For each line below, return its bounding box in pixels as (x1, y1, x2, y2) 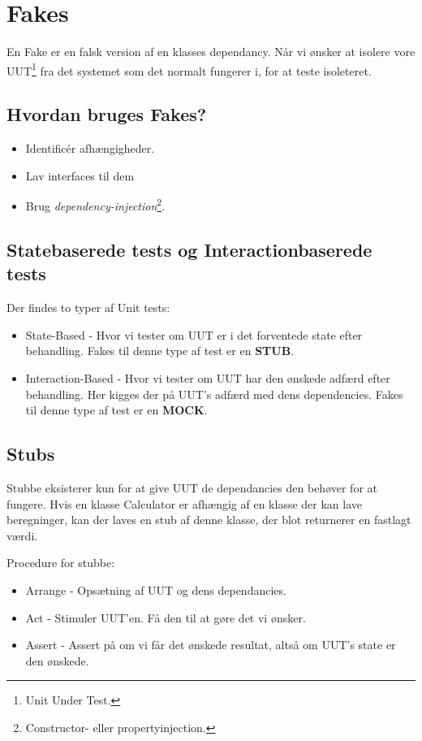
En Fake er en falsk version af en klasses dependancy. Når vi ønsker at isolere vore (6, 43, 416, 60)
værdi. (6, 526, 38, 544)
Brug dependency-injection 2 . (25, 195, 166, 214)
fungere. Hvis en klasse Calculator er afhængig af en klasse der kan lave (6, 495, 363, 512)
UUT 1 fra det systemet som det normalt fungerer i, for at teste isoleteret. (6, 59, 372, 79)
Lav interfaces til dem (25, 167, 135, 184)
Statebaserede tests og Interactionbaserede (6, 237, 372, 262)
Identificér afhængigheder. (25, 140, 155, 157)
